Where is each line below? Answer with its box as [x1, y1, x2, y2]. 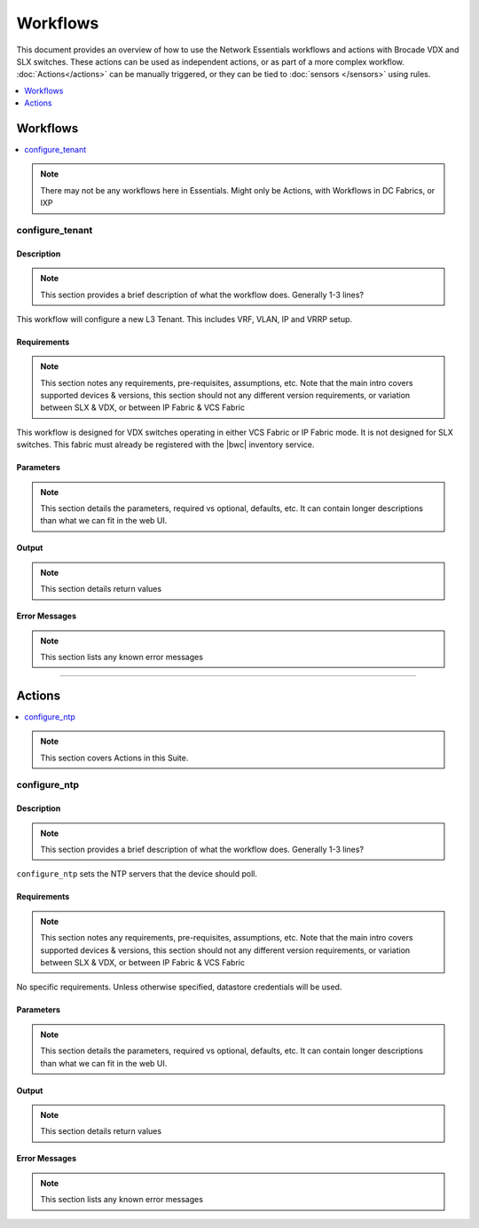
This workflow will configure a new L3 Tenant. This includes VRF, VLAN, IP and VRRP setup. [16, 313, 353, 324]
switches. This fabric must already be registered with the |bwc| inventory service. [16, 439, 315, 450]
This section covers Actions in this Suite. [40, 752, 189, 763]
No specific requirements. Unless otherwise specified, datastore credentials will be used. [16, 981, 342, 993]
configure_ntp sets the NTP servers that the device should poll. [16, 869, 257, 879]
